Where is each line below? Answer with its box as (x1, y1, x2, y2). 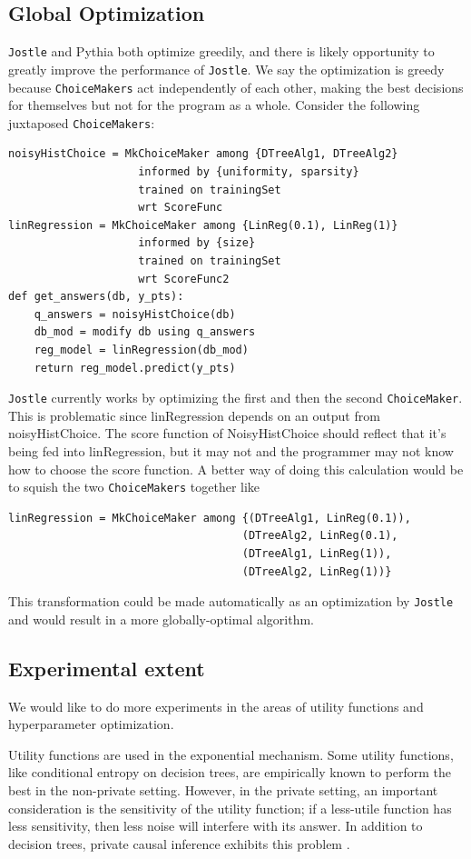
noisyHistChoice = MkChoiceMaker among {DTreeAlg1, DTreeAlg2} (8, 147, 398, 161)
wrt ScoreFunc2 (138, 272, 230, 285)
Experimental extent (8, 654, 205, 682)
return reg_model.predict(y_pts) (34, 361, 236, 375)
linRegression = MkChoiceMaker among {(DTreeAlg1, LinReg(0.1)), (8, 511, 411, 524)
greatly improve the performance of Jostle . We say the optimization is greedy (8, 59, 445, 78)
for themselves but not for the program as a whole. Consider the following (8, 95, 420, 115)
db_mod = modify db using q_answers (34, 325, 256, 339)
